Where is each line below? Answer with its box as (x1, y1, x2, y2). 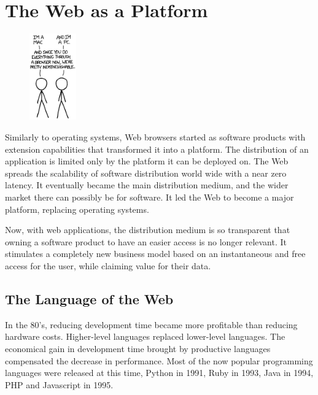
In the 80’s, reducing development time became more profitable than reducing (5, 318, 298, 331)
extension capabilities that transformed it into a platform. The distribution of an (5, 142, 309, 155)
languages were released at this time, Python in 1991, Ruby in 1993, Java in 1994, (5, 366, 314, 379)
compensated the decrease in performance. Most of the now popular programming (5, 354, 313, 367)
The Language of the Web (5, 289, 174, 308)
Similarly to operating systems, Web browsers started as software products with (5, 131, 306, 144)
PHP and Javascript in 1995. (5, 378, 114, 391)
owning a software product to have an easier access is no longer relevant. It (5, 235, 287, 248)
